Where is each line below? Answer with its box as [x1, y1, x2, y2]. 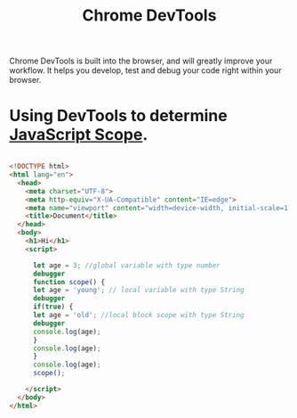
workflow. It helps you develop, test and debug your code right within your [9, 65, 282, 76]
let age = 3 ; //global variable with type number [32, 260, 221, 270]
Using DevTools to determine [9, 106, 229, 126]
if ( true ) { [32, 302, 74, 312]
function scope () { [32, 277, 105, 286]
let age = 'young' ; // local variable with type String [32, 286, 245, 295]
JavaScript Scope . [9, 125, 148, 145]
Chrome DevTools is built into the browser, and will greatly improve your [9, 55, 273, 67]
